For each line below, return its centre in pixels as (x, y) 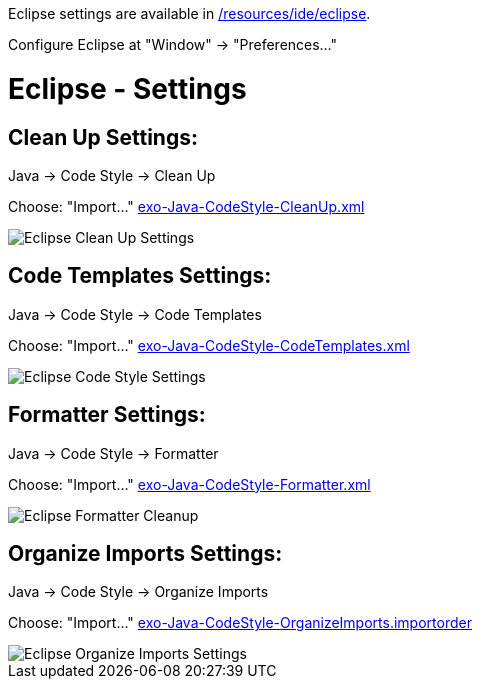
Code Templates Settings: (140, 276)
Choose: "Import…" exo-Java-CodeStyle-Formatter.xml (189, 484)
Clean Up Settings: (103, 137)
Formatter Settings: (107, 415)
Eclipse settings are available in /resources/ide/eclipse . (189, 13)
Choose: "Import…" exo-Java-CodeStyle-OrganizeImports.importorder (240, 623)
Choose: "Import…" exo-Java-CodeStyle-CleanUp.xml (186, 206)
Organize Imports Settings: (145, 554)
